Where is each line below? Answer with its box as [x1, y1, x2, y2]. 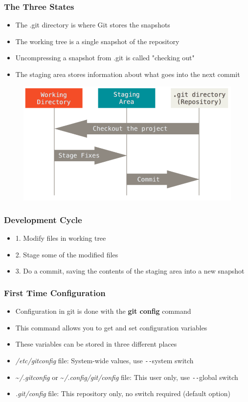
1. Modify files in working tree [15, 233, 106, 243]
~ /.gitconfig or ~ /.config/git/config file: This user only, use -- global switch [15, 372, 238, 382]
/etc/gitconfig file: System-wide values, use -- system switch [15, 355, 194, 365]
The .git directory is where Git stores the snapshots [15, 20, 170, 30]
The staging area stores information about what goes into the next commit [15, 69, 240, 79]
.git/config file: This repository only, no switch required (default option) [15, 388, 230, 399]
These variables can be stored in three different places [15, 339, 177, 349]
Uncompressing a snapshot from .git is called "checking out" [15, 52, 195, 63]
